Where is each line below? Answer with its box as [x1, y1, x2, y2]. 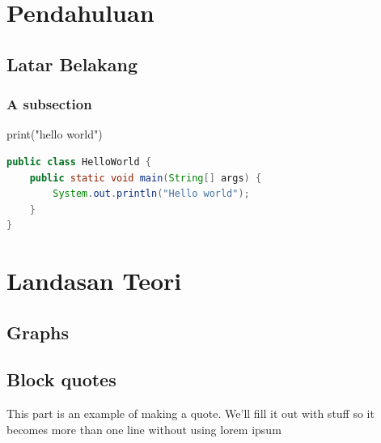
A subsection [6, 94, 92, 114]
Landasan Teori [6, 264, 182, 297]
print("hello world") [6, 126, 103, 143]
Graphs [6, 319, 70, 344]
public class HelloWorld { [6, 155, 151, 168]
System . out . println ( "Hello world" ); [53, 188, 250, 200]
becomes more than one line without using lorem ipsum [6, 420, 282, 437]
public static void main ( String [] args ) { [29, 172, 262, 184]
